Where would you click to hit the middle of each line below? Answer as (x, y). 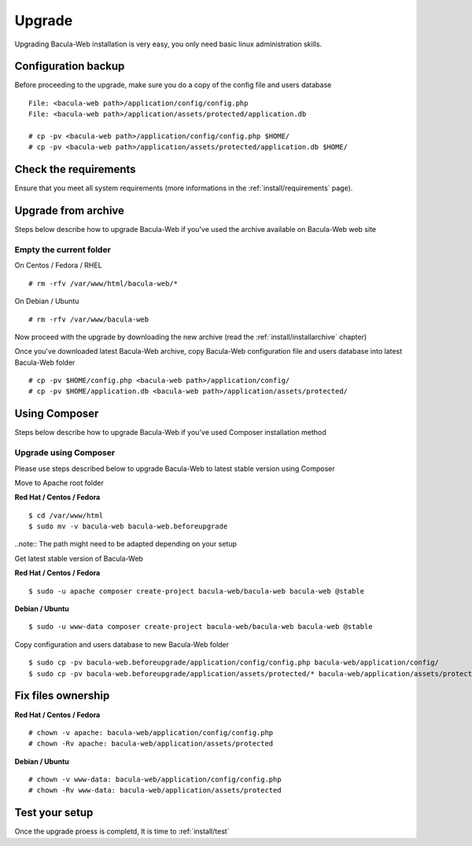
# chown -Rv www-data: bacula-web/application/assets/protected (155, 791)
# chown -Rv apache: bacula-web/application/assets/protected (151, 744)
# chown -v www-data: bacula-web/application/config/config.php (155, 780)
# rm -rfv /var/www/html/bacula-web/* (103, 283)
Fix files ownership (62, 696)
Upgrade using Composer (65, 453)
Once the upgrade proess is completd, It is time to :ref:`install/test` (122, 831)
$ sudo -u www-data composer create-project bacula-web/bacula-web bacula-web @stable (201, 627)
